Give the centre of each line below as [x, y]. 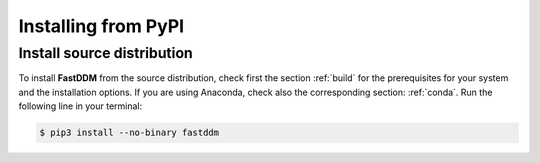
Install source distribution [106, 53]
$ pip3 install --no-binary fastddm [129, 133]
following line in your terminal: [80, 106]
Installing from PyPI [101, 26]
